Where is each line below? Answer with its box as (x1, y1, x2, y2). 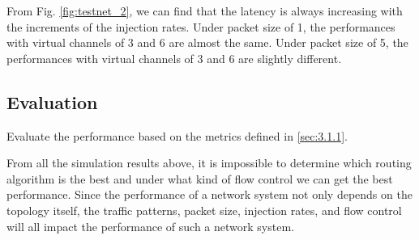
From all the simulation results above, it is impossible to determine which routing (6, 154, 412, 171)
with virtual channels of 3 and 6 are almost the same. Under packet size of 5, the (6, 34, 408, 51)
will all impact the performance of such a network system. (6, 217, 294, 234)
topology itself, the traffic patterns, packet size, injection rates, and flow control (6, 201, 402, 218)
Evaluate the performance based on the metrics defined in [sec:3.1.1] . (6, 127, 348, 144)
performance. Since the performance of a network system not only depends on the (6, 186, 413, 203)
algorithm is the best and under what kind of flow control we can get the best (6, 170, 393, 187)
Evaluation (6, 89, 98, 114)
